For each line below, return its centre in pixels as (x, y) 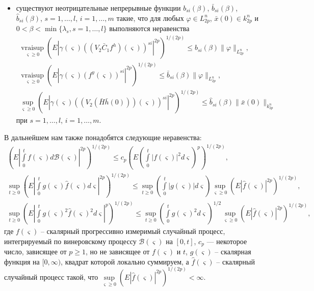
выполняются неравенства (149, 28)
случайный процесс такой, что (51, 276)
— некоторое (227, 241)
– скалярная (233, 252)
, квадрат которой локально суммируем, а (125, 261)
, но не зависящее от (117, 252)
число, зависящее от (35, 252)
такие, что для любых (150, 18)
